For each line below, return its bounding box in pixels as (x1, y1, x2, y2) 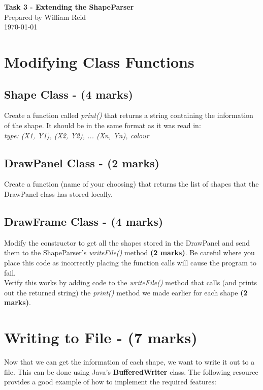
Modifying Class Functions (4, 51, 194, 72)
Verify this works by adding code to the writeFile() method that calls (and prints (4, 277, 257, 288)
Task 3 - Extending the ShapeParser (4, 2, 134, 12)
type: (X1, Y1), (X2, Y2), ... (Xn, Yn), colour (4, 130, 149, 140)
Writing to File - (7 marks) (4, 327, 198, 348)
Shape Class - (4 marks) (4, 86, 133, 102)
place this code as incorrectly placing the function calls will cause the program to (4, 257, 257, 267)
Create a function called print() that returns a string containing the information (4, 110, 253, 121)
